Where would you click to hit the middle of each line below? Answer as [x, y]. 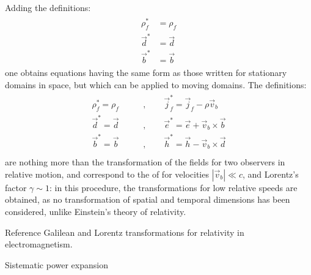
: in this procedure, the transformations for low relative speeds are [173, 187]
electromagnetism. [39, 244]
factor [16, 187]
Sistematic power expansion [57, 264]
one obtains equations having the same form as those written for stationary [146, 73]
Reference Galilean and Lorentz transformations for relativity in [125, 232]
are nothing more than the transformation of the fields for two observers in [145, 162]
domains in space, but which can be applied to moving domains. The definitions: [156, 84]
